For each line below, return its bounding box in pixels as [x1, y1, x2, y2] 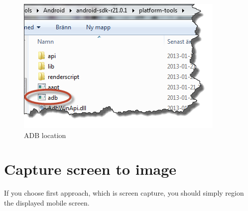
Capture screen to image [4, 159, 176, 179]
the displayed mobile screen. [4, 197, 90, 208]
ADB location [24, 130, 66, 140]
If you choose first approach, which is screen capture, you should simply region [4, 188, 244, 198]
